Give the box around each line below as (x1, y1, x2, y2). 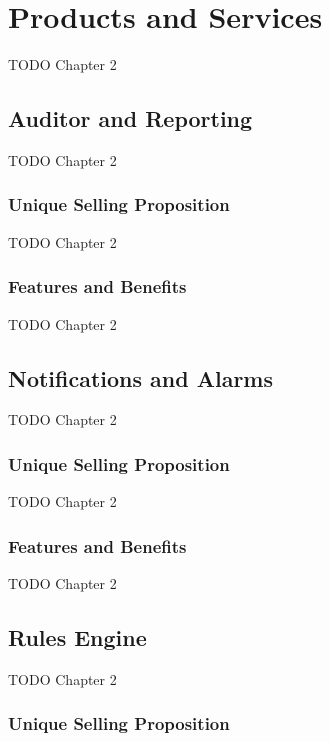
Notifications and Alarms (8, 362, 274, 393)
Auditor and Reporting (8, 103, 253, 134)
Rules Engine (8, 621, 147, 652)
